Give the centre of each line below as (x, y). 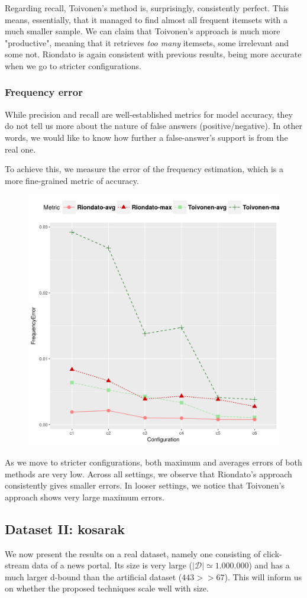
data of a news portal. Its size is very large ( (112, 565)
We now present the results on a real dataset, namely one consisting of (133, 553)
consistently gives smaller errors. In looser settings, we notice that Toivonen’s (145, 485)
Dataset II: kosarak (65, 528)
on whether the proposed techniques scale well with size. (107, 588)
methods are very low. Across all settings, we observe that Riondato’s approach (148, 473)
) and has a (269, 565)
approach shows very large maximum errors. (85, 497)
